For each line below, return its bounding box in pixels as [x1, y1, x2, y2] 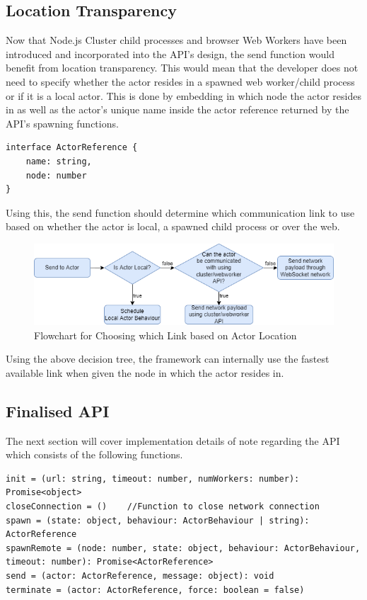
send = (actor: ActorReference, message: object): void [6, 570, 274, 581]
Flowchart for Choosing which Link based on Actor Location [34, 327, 297, 342]
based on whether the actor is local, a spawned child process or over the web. [6, 219, 340, 234]
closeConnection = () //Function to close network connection [6, 501, 320, 511]
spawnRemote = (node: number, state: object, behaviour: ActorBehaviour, [6, 543, 361, 553]
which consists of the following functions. [6, 447, 183, 462]
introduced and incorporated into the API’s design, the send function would [6, 46, 334, 61]
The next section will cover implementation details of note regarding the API [6, 433, 340, 448]
